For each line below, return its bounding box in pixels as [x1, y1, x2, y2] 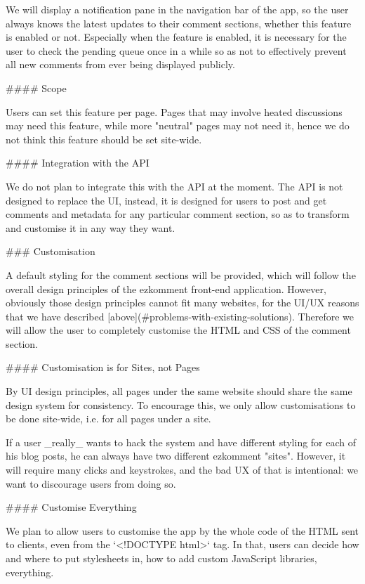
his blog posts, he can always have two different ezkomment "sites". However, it [6, 448, 346, 463]
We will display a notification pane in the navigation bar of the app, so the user [6, 2, 349, 16]
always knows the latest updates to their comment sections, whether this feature [6, 15, 352, 30]
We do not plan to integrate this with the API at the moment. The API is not [6, 179, 343, 193]
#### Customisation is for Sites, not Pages [6, 360, 200, 375]
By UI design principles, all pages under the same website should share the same [6, 384, 352, 398]
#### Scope [6, 80, 67, 95]
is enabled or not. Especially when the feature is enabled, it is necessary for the [6, 30, 347, 44]
